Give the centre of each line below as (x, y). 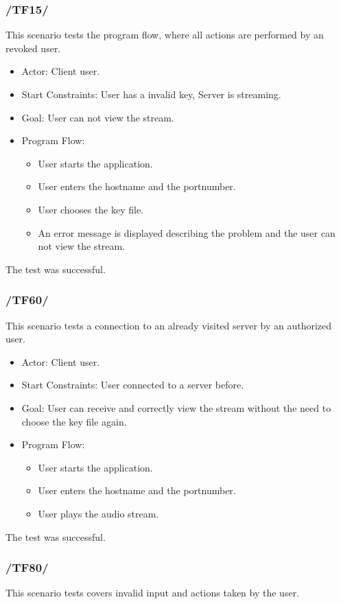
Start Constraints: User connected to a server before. (133, 385)
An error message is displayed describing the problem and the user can (187, 232)
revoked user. (33, 48)
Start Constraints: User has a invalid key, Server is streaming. (151, 94)
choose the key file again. (74, 421)
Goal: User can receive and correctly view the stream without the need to (176, 407)
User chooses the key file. (91, 209)
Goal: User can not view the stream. (98, 117)
